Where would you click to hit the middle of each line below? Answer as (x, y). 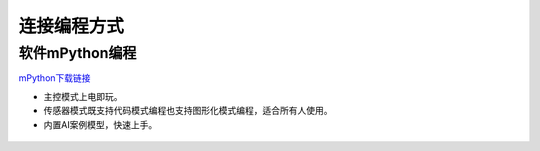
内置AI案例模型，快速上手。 (100, 124)
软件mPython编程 (77, 53)
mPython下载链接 (54, 78)
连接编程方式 (71, 26)
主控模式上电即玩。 (83, 96)
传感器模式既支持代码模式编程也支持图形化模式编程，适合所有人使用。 (188, 111)
